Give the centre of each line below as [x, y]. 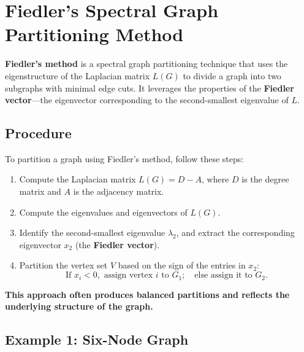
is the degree [265, 179]
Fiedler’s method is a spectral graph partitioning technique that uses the [146, 64]
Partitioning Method [94, 34]
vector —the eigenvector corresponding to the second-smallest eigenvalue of [147, 100]
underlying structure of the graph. [79, 306]
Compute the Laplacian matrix [78, 179]
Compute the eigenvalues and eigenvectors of [103, 212]
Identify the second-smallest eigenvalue [92, 233]
